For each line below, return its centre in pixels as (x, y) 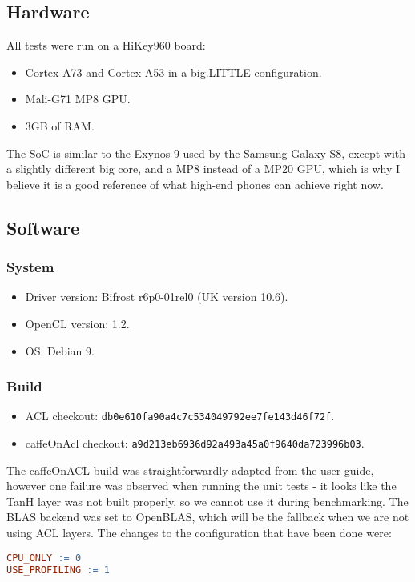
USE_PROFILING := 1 (58, 570)
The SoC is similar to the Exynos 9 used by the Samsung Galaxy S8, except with (206, 153)
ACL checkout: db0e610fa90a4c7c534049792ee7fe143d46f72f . (180, 416)
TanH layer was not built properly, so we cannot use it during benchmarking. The (207, 501)
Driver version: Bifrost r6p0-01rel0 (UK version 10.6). (157, 297)
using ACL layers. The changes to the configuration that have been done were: (199, 533)
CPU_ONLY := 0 (44, 558)
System (30, 267)
